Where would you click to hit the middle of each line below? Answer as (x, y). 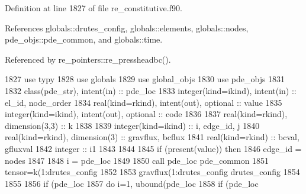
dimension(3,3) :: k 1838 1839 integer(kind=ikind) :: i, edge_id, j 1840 (132, 125)
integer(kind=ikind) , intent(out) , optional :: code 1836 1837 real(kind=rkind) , (146, 114)
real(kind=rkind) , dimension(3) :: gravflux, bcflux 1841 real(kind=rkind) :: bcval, (152, 137)
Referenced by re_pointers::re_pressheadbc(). (88, 59)
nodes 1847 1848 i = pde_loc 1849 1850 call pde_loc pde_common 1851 (137, 160)
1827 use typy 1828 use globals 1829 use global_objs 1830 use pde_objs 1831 (145, 79)
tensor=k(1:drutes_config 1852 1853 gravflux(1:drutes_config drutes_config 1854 (152, 172)
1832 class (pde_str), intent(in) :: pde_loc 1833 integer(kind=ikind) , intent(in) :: (151, 90)
